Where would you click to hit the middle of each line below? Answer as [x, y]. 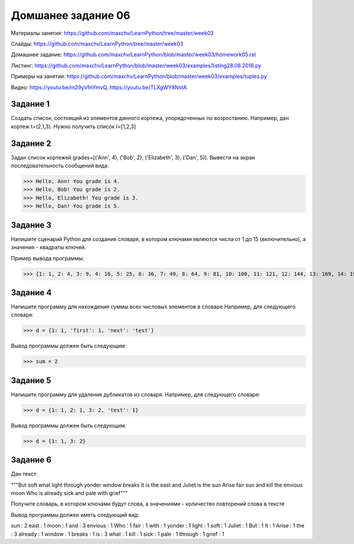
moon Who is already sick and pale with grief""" [69, 493]
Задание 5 [31, 380]
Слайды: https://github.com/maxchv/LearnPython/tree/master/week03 [97, 44]
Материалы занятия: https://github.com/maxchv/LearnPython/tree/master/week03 [112, 33]
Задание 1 [30, 104]
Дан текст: [24, 474]
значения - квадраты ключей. [49, 247]
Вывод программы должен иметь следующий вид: [75, 514]
